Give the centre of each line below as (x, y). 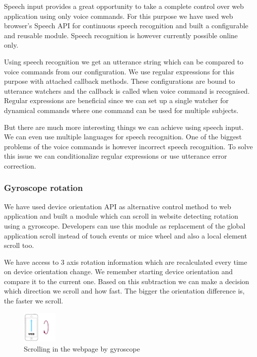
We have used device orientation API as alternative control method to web (118, 206)
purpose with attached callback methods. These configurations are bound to (120, 81)
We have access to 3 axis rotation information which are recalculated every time (126, 262)
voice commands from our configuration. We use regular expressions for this (119, 71)
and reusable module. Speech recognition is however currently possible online (121, 35)
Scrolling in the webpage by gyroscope (82, 348)
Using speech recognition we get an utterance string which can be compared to (124, 61)
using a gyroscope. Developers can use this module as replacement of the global (125, 225)
